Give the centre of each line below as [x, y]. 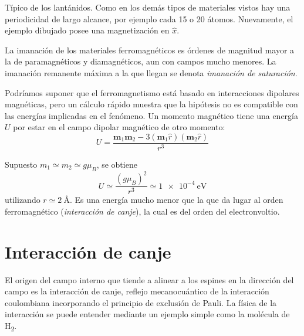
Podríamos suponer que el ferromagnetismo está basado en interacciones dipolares [152, 92]
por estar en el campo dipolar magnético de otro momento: [119, 127]
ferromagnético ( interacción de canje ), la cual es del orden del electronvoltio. [142, 211]
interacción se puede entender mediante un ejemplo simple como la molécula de [147, 314]
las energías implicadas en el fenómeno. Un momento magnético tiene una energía [151, 115]
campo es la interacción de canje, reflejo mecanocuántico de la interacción [137, 291]
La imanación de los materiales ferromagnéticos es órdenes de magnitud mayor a [150, 50]
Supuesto [21, 164]
